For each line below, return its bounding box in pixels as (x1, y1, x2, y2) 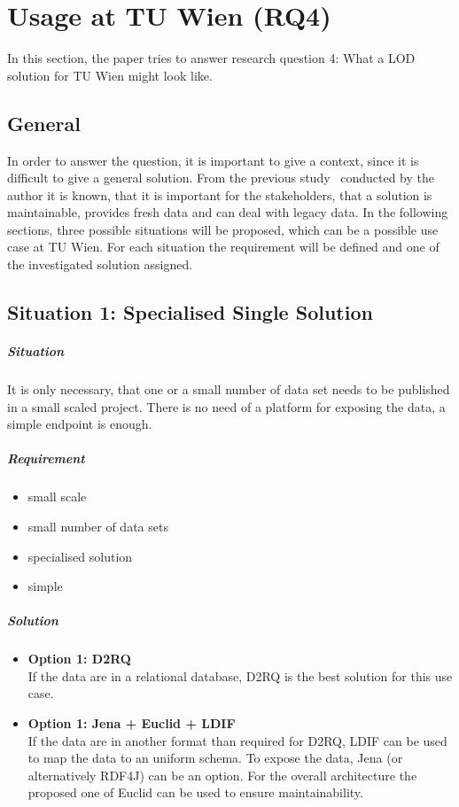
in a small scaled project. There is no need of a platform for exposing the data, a (7, 397, 446, 415)
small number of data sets (27, 516, 168, 535)
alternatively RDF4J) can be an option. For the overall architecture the (27, 765, 417, 784)
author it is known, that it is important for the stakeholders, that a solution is (7, 185, 432, 204)
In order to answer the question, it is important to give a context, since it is (7, 151, 419, 169)
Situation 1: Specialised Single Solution (7, 299, 373, 326)
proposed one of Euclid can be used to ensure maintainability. (27, 783, 363, 802)
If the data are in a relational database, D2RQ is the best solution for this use (27, 666, 453, 685)
